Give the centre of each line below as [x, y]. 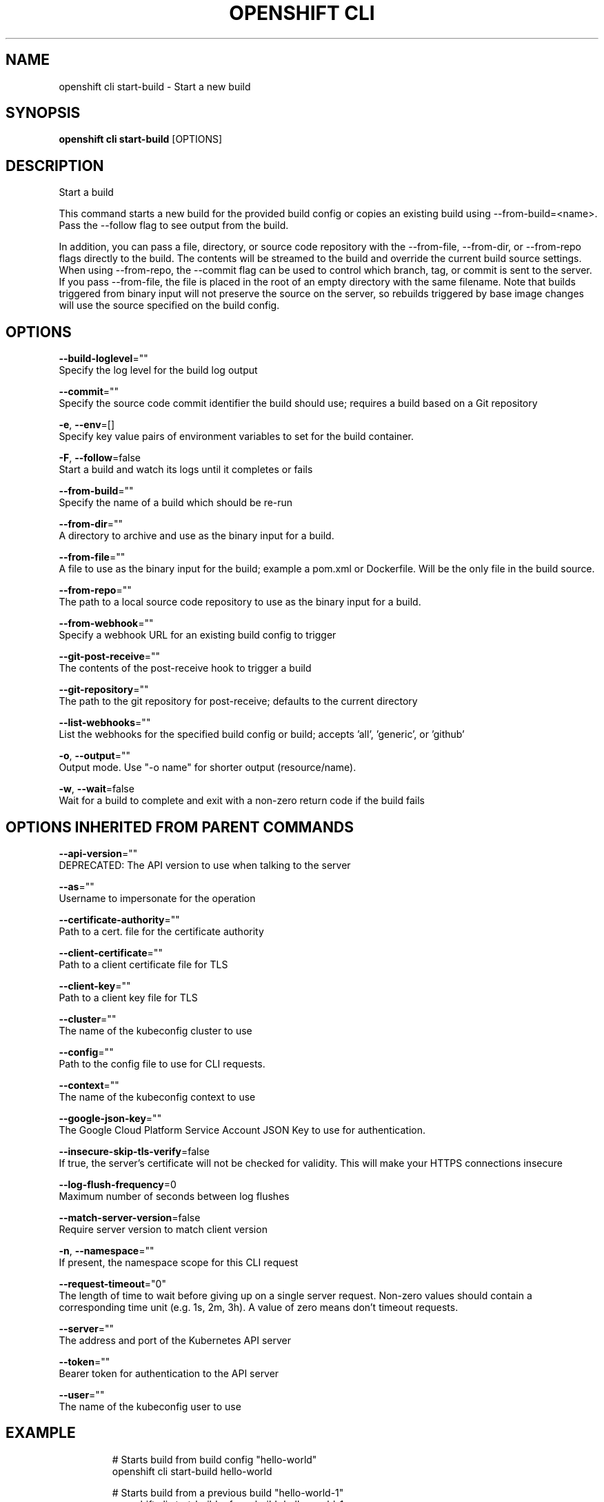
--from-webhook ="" [106, 623]
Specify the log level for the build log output [158, 370]
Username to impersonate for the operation [157, 898]
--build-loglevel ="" [103, 359]
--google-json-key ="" [110, 1118]
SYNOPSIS [43, 113]
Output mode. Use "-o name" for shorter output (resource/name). [208, 768]
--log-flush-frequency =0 [118, 1184]
